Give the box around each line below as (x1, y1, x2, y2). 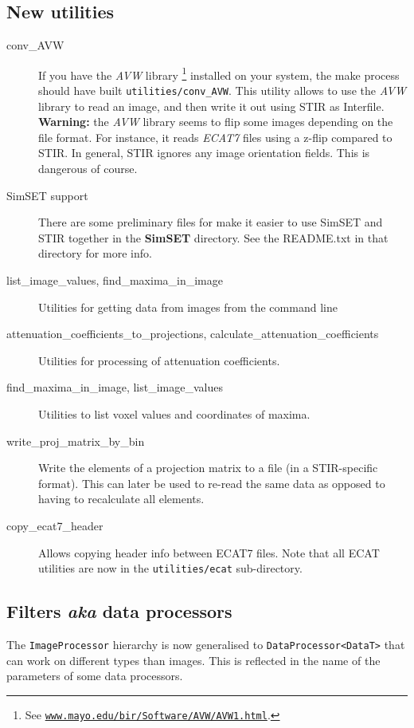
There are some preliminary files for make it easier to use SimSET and (38, 214, 383, 230)
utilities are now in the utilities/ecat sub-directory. (38, 560, 303, 576)
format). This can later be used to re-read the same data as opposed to (38, 474, 385, 491)
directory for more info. (38, 245, 152, 262)
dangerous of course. (38, 160, 138, 177)
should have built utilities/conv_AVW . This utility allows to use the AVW (38, 82, 406, 99)
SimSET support (6, 187, 88, 203)
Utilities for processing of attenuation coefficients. (38, 352, 280, 368)
